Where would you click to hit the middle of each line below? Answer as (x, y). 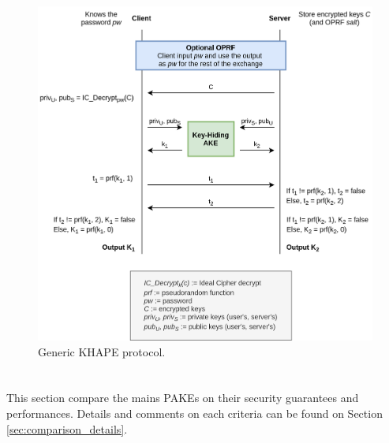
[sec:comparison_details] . (67, 428)
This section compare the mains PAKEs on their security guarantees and (183, 398)
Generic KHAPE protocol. (102, 351)
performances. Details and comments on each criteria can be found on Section (194, 413)
